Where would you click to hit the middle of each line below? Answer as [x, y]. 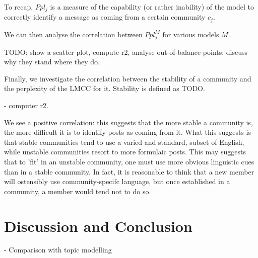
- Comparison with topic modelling [58, 250]
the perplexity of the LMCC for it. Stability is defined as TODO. [105, 88]
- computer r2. [26, 105]
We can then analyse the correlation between [73, 34]
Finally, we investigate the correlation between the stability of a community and [128, 78]
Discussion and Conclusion [98, 226]
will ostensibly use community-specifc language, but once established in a [117, 181]
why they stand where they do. [52, 62]
